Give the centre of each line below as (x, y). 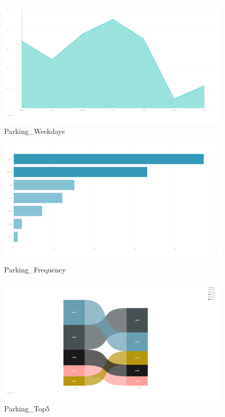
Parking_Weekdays (35, 131)
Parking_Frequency (35, 270)
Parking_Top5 (27, 408)
